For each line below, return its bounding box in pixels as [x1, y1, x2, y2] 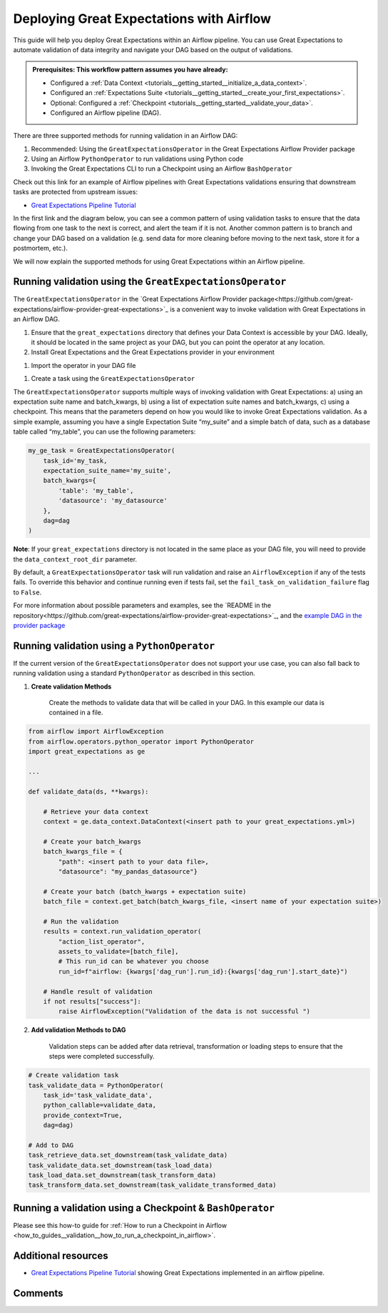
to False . [13, 588, 42, 596]
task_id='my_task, [43, 456, 108, 464]
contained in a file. [48, 708, 103, 717]
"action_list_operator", [58, 937, 145, 946]
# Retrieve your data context [43, 807, 149, 816]
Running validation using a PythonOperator [13, 639, 215, 651]
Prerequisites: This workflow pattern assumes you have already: [32, 65, 228, 74]
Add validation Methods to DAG [31, 1026, 126, 1034]
